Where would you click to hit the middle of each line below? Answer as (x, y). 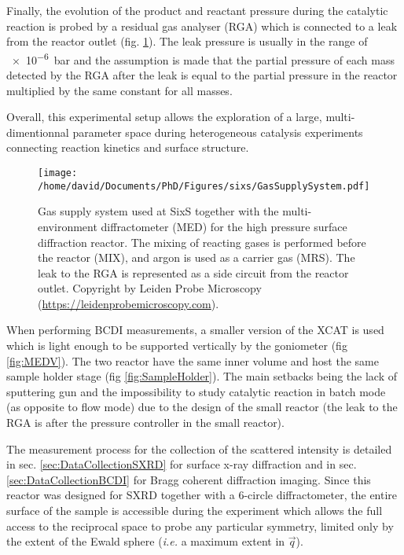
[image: (58, 173)
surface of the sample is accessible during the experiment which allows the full (195, 510)
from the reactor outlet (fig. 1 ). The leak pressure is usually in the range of (187, 41)
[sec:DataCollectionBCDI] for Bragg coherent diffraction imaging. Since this (189, 479)
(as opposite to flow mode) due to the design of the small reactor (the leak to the (202, 407)
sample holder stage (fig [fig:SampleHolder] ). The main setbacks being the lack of (202, 376)
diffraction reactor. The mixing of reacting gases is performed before (202, 242)
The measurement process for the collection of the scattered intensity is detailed (199, 448)
